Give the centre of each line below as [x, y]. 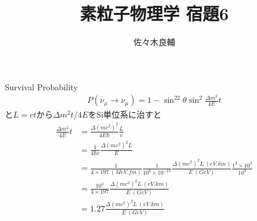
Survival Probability [42, 86]
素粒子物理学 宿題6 [154, 13]
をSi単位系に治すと [125, 114]
